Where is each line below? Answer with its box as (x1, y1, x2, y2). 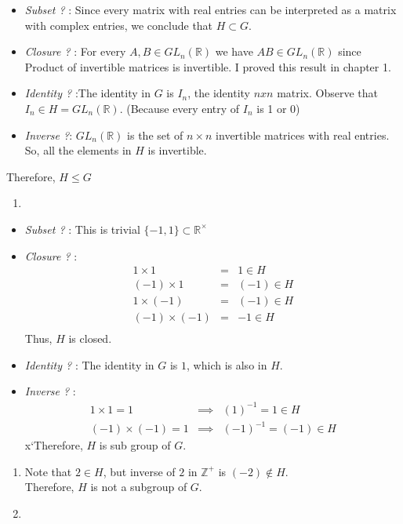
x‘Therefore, (24, 437, 83, 453)
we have (215, 43, 253, 60)
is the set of (127, 126, 183, 143)
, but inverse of (103, 463, 176, 479)
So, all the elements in (24, 142, 132, 158)
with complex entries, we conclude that (24, 16, 213, 33)
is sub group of (99, 437, 171, 453)
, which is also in (187, 356, 267, 373)
